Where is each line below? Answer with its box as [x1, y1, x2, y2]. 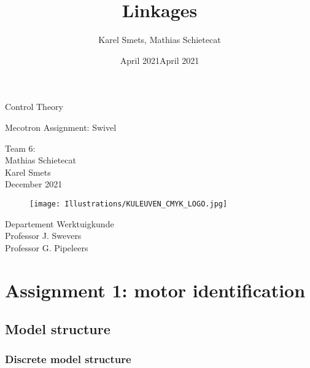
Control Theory [5, 100, 63, 113]
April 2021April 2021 [120, 53, 200, 66]
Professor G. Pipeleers [5, 241, 88, 254]
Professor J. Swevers [5, 229, 82, 242]
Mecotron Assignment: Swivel [5, 120, 117, 133]
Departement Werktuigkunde [5, 217, 114, 230]
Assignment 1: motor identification [5, 277, 306, 302]
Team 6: [5, 141, 36, 154]
